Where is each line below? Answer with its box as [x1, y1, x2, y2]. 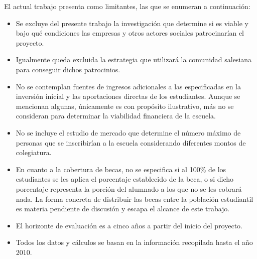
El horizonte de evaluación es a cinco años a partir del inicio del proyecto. [16, 220, 243, 230]
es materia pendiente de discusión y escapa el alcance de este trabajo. [16, 203, 230, 214]
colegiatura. [16, 147, 52, 158]
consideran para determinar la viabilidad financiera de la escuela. [16, 110, 216, 121]
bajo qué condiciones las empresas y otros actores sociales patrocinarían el [16, 28, 244, 38]
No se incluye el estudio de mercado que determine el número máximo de [16, 127, 241, 138]
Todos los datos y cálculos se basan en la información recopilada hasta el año [16, 237, 253, 247]
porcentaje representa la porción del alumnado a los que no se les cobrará [16, 183, 242, 194]
